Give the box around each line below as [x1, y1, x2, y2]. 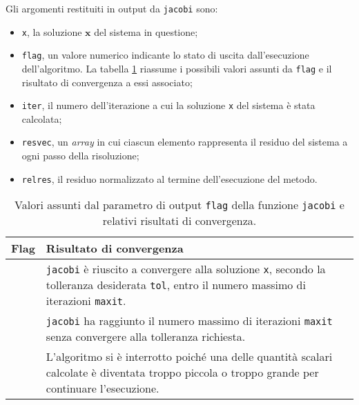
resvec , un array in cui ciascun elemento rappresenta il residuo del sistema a [21, 135, 348, 149]
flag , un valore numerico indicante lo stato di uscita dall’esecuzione [21, 48, 309, 62]
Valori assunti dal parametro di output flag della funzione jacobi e [14, 197, 345, 213]
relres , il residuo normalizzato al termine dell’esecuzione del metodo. [21, 171, 318, 186]
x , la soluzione [21, 24, 82, 39]
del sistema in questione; [94, 24, 198, 39]
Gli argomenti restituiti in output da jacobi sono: [6, 1, 218, 15]
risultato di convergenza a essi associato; [21, 75, 193, 89]
